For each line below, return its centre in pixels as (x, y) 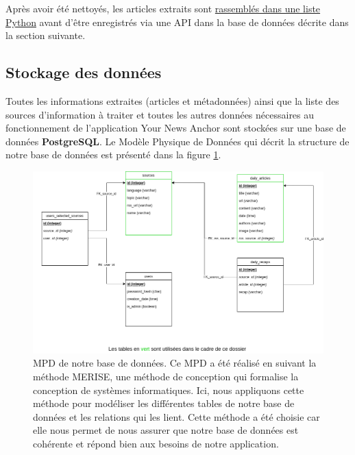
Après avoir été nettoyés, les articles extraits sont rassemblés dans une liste (163, 8)
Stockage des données (84, 72)
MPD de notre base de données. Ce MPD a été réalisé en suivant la (175, 363)
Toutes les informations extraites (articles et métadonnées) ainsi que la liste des (172, 100)
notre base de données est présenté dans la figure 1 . (113, 155)
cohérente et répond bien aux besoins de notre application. (156, 444)
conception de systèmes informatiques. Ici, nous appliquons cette (169, 390)
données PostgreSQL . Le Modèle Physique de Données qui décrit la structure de (177, 141)
